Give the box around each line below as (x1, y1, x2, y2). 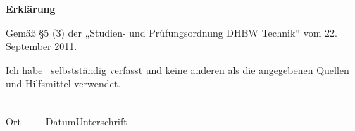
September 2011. (6, 39, 77, 54)
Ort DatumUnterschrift (6, 113, 127, 128)
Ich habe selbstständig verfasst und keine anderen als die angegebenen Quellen (6, 62, 349, 77)
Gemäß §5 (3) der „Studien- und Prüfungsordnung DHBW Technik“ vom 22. (6, 25, 337, 39)
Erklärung (6, 1, 56, 15)
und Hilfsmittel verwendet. (6, 76, 121, 91)
